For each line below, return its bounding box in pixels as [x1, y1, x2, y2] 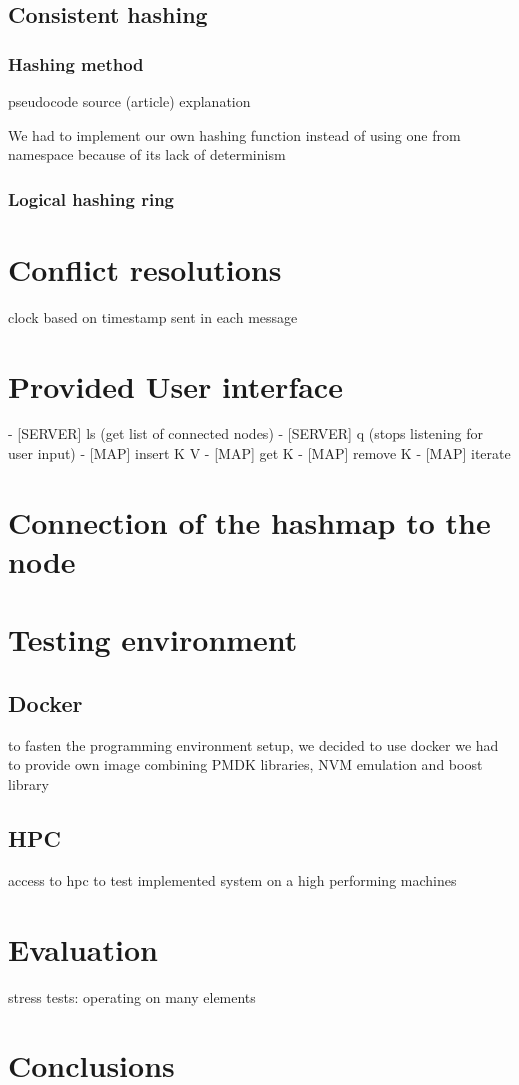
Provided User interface [8, 365, 343, 406]
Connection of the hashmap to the [8, 501, 491, 542]
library [8, 773, 49, 794]
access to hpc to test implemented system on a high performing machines [8, 869, 457, 890]
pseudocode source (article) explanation [8, 91, 251, 111]
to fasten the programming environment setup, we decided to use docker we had [8, 734, 499, 755]
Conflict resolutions [8, 248, 282, 289]
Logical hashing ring [8, 186, 174, 211]
